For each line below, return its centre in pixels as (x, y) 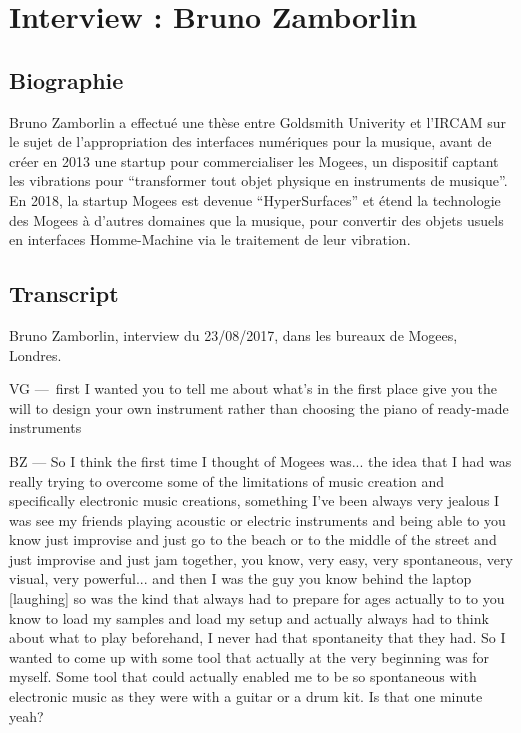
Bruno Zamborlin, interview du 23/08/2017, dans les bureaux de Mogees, (233, 334)
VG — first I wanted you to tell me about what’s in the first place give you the (253, 388)
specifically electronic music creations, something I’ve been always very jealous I (254, 500)
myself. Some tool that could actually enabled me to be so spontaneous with (243, 676)
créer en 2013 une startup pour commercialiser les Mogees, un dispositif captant (254, 160)
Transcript (64, 293)
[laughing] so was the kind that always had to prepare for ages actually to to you (257, 598)
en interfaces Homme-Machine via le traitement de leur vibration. (210, 239)
